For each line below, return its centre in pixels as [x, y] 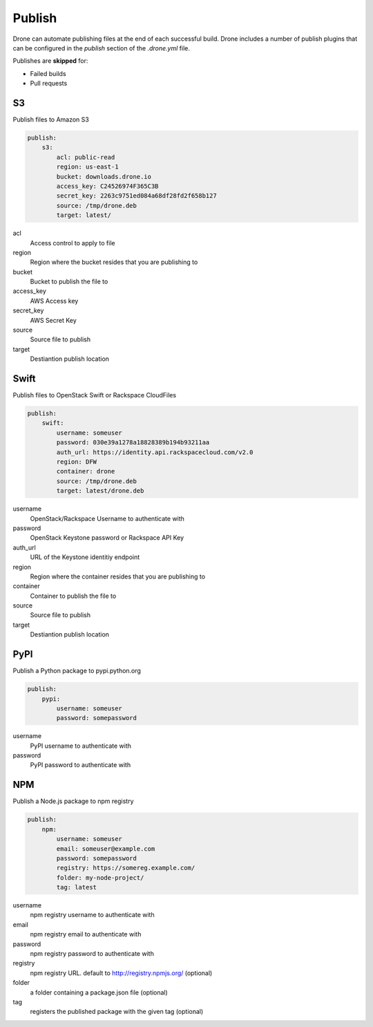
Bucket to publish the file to [69, 282]
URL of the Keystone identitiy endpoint [85, 557]
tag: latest [76, 887]
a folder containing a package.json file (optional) [99, 992]
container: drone [86, 471]
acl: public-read [86, 157]
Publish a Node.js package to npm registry [73, 801]
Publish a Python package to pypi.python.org [77, 671]
